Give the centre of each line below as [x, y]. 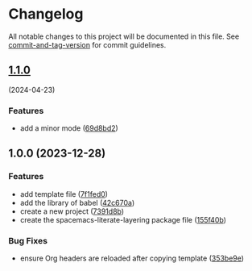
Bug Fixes [28, 240]
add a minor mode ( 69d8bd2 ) [69, 128]
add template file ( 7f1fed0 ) [64, 194]
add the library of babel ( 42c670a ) [77, 202]
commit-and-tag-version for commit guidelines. [87, 44]
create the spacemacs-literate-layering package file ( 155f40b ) [123, 219]
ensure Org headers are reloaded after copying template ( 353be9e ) [132, 258]
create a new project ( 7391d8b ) [72, 211]
